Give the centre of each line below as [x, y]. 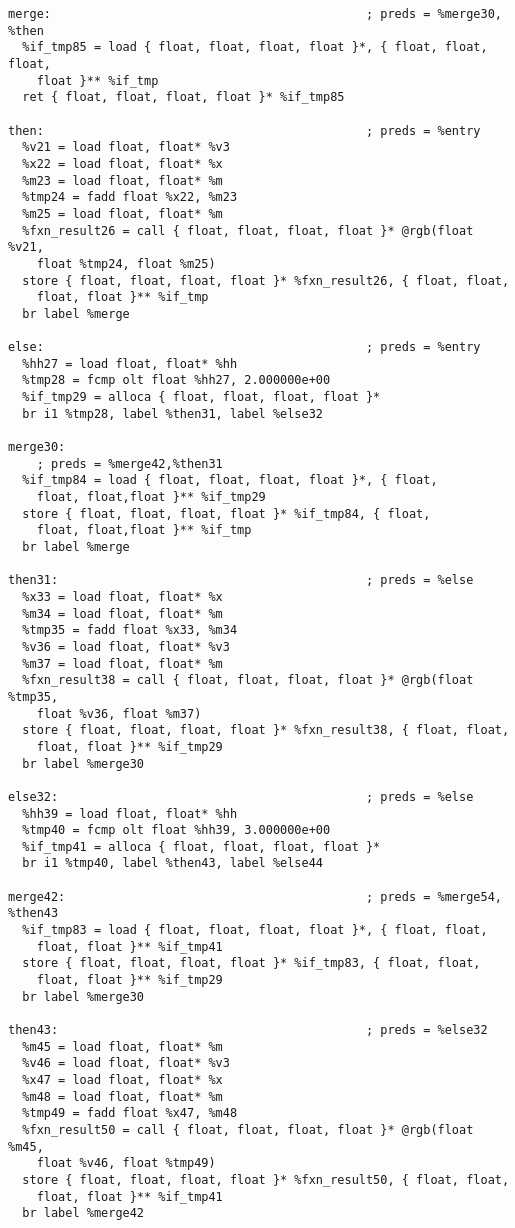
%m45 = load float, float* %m [122, 1046]
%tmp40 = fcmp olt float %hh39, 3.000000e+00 [176, 830]
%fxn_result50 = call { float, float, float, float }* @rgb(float [248, 1129]
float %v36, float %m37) [119, 713]
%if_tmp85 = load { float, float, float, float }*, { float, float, [255, 47]
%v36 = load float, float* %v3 [126, 646]
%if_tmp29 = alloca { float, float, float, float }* [201, 397]
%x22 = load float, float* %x [122, 163]
